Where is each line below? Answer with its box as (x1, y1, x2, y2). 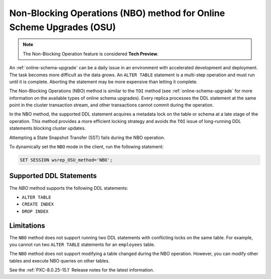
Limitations (9, 221, 45, 230)
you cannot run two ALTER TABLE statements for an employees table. (9, 241, 156, 247)
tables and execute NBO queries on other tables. (9, 257, 110, 263)
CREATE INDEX (22, 201, 54, 207)
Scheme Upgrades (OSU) (9, 22, 116, 33)
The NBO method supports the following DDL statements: (9, 185, 128, 191)
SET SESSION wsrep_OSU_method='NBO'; (20, 157, 113, 163)
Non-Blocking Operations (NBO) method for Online (9, 8, 225, 19)
